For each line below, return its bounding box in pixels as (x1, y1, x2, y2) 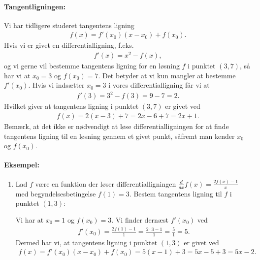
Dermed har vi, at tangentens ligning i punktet (15, 237, 158, 247)
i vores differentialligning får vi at (108, 80, 210, 90)
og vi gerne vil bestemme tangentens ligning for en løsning (4, 61, 180, 71)
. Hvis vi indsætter (28, 80, 85, 90)
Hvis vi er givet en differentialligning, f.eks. (4, 40, 134, 50)
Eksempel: (4, 160, 39, 170)
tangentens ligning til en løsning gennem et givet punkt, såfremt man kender (4, 130, 235, 141)
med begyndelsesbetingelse (15, 188, 96, 198)
